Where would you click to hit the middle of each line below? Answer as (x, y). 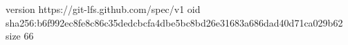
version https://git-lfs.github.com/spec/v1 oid (103, 9)
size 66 (20, 36)
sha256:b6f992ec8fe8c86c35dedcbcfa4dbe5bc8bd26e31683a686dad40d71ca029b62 (174, 22)
